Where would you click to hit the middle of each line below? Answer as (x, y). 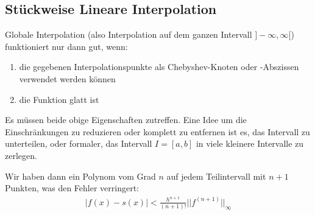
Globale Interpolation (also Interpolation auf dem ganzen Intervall (129, 34)
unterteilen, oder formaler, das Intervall (79, 143)
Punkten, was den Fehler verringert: (72, 188)
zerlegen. (21, 155)
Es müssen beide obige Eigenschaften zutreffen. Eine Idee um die (126, 120)
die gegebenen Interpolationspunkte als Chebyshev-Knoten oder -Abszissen (159, 67)
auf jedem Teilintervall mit (216, 176)
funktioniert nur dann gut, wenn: (66, 46)
